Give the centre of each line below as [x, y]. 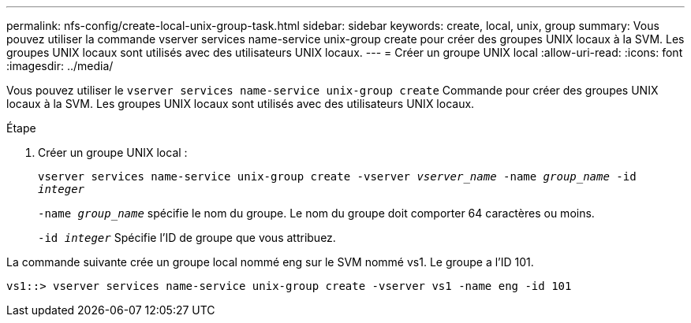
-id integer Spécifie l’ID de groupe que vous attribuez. [187, 238]
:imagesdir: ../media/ [60, 66]
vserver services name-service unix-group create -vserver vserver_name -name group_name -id [337, 176]
